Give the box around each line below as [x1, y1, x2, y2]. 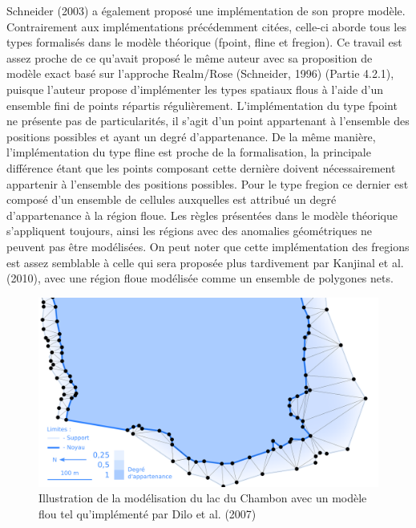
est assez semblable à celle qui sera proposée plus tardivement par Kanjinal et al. [6, 254, 404, 270]
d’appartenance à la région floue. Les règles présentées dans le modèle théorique [6, 206, 398, 223]
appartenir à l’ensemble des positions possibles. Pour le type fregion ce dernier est [6, 175, 409, 192]
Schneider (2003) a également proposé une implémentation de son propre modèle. [6, 2, 406, 18]
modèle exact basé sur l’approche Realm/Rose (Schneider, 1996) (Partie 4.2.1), [6, 65, 394, 82]
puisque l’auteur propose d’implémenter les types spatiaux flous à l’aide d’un [6, 80, 384, 97]
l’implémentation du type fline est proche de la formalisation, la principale [6, 144, 371, 160]
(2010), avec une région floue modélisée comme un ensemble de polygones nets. [6, 270, 394, 286]
